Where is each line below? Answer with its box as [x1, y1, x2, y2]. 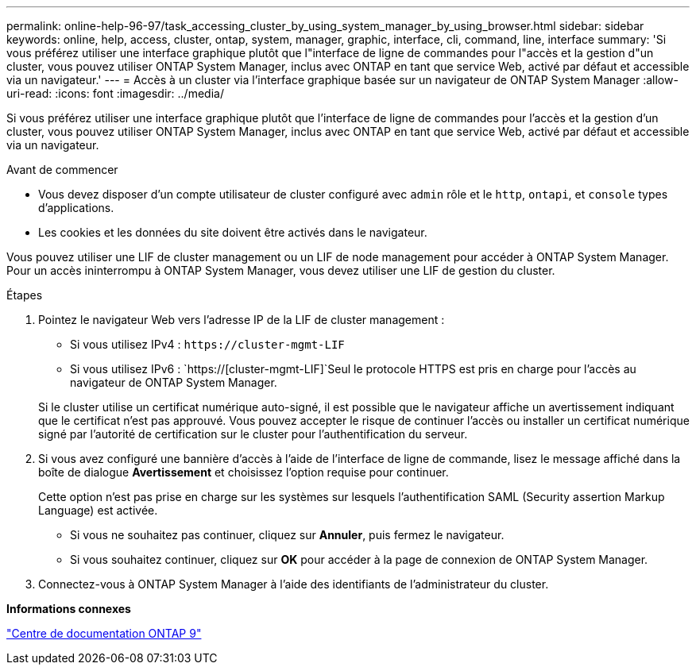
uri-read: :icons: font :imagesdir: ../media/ [6, 87, 224, 100]
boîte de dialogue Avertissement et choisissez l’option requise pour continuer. [38, 465, 449, 479]
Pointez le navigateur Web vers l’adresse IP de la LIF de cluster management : [38, 313, 445, 326]
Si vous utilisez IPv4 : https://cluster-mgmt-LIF [70, 337, 345, 351]
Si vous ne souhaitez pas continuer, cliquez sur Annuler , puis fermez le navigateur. [70, 528, 505, 542]
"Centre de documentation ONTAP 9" [6, 627, 202, 640]
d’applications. [38, 201, 114, 214]
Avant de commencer [6, 163, 118, 176]
